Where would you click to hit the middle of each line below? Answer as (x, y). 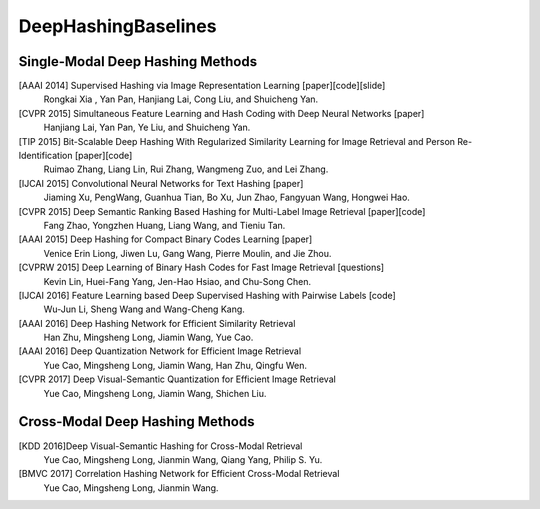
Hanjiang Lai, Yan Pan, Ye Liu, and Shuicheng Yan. (147, 127)
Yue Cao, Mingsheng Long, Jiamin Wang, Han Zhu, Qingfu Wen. (175, 365)
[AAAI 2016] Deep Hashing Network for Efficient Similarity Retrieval (157, 323)
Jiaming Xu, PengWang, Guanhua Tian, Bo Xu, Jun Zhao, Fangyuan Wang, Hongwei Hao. (226, 197)
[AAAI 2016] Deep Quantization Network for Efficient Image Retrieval (160, 351)
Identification (45, 156)
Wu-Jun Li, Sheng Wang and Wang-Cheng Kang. (144, 309)
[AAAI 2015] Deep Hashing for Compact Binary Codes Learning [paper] (165, 239)
